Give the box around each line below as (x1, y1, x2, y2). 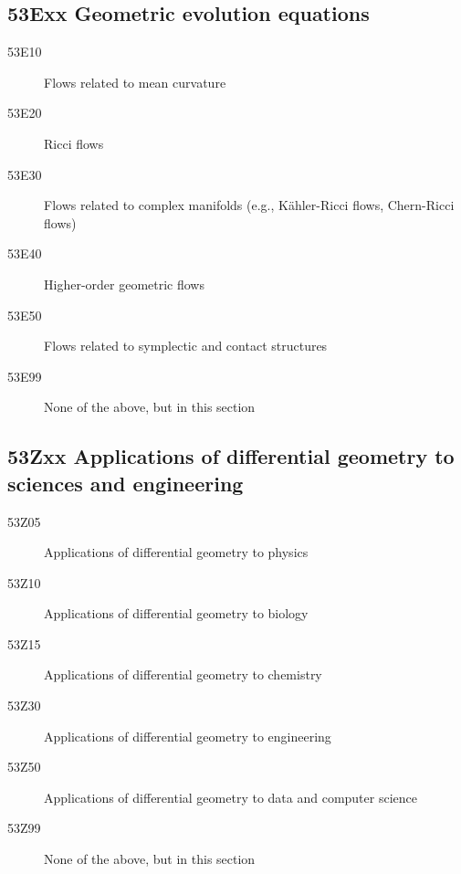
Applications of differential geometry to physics (44, 542, 309, 562)
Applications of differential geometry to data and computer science (44, 787, 417, 806)
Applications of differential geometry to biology (44, 604, 309, 623)
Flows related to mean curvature (44, 72, 226, 91)
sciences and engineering (7, 469, 244, 497)
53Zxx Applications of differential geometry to (7, 442, 455, 470)
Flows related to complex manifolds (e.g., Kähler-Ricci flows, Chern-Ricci (44, 195, 455, 215)
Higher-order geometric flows (44, 274, 204, 293)
